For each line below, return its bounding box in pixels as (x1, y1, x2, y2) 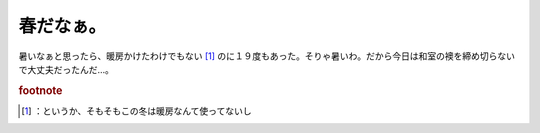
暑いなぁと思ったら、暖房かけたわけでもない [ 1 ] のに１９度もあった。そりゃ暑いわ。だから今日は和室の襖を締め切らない (18, 50, 515, 62)
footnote (18, 83, 63, 97)
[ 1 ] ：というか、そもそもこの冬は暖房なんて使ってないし (21, 105, 252, 117)
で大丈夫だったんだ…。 (18, 63, 115, 75)
